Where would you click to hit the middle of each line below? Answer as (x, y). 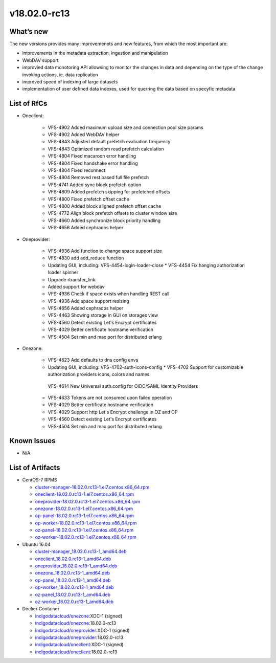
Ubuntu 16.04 (36, 544)
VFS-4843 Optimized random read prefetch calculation (106, 149)
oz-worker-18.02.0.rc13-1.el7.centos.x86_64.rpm (86, 537)
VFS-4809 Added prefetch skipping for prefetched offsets (109, 192)
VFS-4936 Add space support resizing (89, 301)
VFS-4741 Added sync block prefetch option (95, 185)
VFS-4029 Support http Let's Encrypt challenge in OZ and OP (113, 412)
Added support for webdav (76, 286)
